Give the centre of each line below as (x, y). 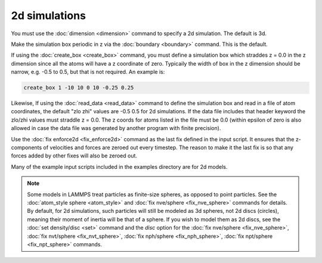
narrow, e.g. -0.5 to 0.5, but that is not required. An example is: (88, 72)
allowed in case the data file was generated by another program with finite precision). (116, 128)
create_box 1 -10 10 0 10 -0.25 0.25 (79, 88)
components (27, 148)
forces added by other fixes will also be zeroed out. (74, 156)
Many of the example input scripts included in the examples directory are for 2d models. (119, 166)
